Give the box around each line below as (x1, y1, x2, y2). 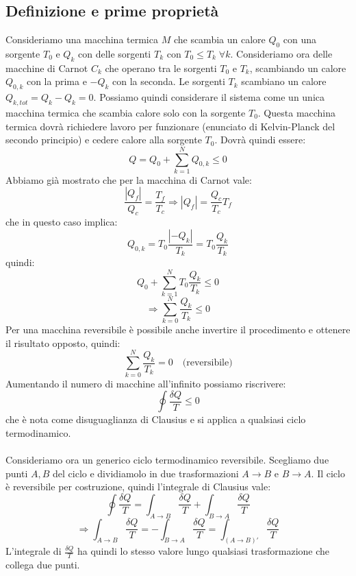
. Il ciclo (311, 466, 345, 480)
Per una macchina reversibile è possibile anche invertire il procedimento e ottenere (5, 322, 351, 337)
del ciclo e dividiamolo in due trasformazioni (53, 466, 239, 480)
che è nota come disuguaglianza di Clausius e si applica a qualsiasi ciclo (5, 412, 306, 427)
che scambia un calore (173, 32, 266, 47)
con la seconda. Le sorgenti (112, 74, 225, 88)
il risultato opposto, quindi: (5, 335, 120, 350)
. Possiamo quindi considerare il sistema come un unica (93, 90, 325, 104)
